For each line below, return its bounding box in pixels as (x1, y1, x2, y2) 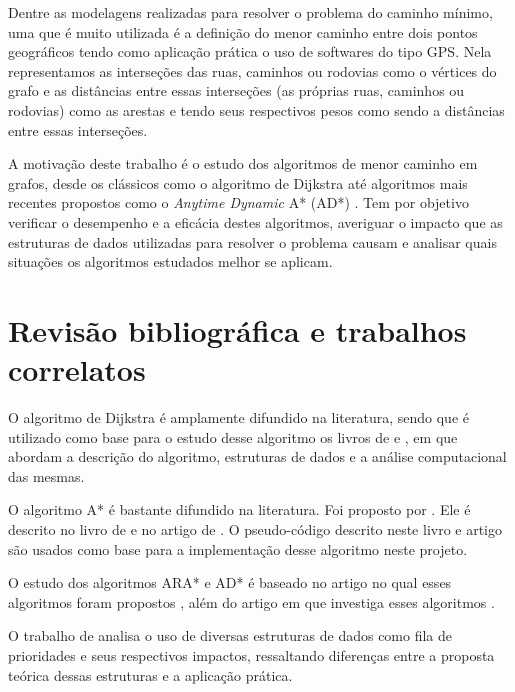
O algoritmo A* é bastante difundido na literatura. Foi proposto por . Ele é (8, 499, 471, 520)
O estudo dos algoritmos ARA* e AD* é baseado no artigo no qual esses (8, 572, 452, 593)
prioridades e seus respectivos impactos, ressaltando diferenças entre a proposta (8, 644, 495, 665)
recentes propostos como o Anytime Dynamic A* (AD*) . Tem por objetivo (8, 192, 469, 213)
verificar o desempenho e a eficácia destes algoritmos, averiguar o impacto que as (8, 211, 503, 232)
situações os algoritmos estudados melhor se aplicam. (8, 251, 333, 272)
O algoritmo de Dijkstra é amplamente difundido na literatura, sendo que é (8, 407, 469, 428)
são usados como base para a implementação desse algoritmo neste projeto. (8, 538, 468, 559)
